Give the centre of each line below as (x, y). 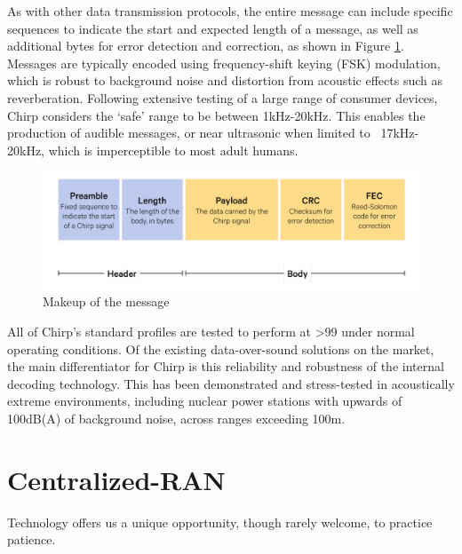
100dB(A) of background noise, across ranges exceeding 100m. (176, 418)
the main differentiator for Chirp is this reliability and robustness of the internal (226, 366)
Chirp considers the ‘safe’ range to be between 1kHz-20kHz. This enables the (216, 115)
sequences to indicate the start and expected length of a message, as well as (213, 28)
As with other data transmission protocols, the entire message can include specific (230, 11)
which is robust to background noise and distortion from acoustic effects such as (225, 80)
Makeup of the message (106, 301)
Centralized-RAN (116, 479)
